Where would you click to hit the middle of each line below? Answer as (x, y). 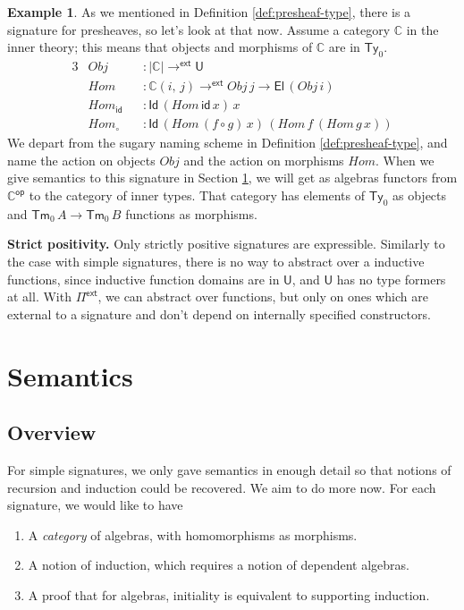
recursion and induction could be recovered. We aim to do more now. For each (222, 487)
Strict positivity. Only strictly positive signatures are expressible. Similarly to (226, 244)
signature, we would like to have (95, 505)
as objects (420, 195)
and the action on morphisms (264, 160)
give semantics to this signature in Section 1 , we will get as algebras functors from (232, 178)
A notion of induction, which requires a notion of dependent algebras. (219, 565)
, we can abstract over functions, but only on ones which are (263, 297)
